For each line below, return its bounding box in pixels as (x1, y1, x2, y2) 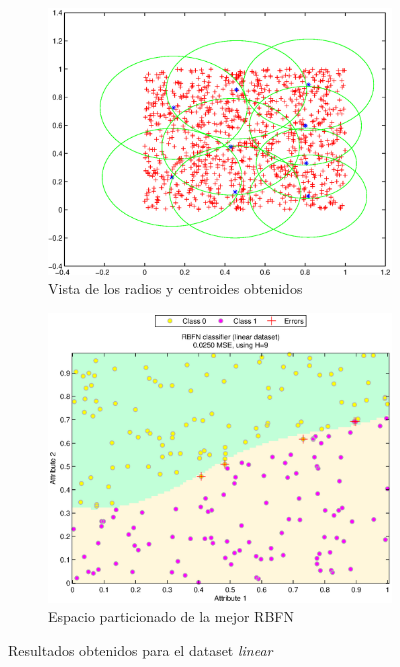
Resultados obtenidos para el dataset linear (8, 639, 273, 660)
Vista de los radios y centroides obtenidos (48, 278, 303, 299)
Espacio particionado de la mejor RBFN (48, 606, 294, 627)
